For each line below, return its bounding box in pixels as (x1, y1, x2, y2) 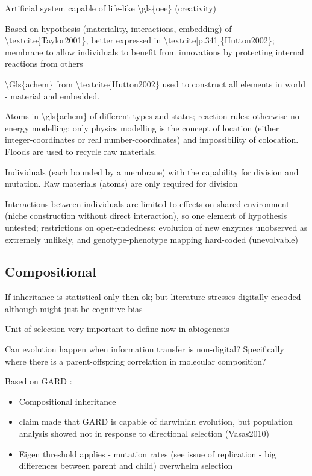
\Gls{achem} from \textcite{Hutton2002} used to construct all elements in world (5, 77, 306, 90)
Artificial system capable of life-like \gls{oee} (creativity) (5, 2, 217, 14)
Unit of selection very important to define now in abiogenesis (5, 322, 229, 335)
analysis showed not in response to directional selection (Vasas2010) (19, 427, 270, 440)
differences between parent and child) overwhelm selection (19, 459, 233, 472)
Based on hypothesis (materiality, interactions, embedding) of (5, 22, 232, 34)
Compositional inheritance (19, 395, 116, 407)
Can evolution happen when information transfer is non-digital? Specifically (5, 343, 284, 355)
